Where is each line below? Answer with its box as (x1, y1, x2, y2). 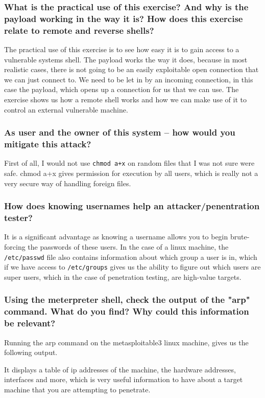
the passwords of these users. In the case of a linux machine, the (28, 241, 229, 252)
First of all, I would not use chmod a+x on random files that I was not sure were (4, 158, 255, 168)
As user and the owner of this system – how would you (4, 126, 235, 139)
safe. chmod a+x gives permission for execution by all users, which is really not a (4, 168, 258, 179)
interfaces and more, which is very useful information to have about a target (4, 374, 243, 385)
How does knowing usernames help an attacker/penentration (4, 200, 260, 212)
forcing (4, 241, 26, 252)
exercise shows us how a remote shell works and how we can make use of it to (4, 94, 247, 105)
